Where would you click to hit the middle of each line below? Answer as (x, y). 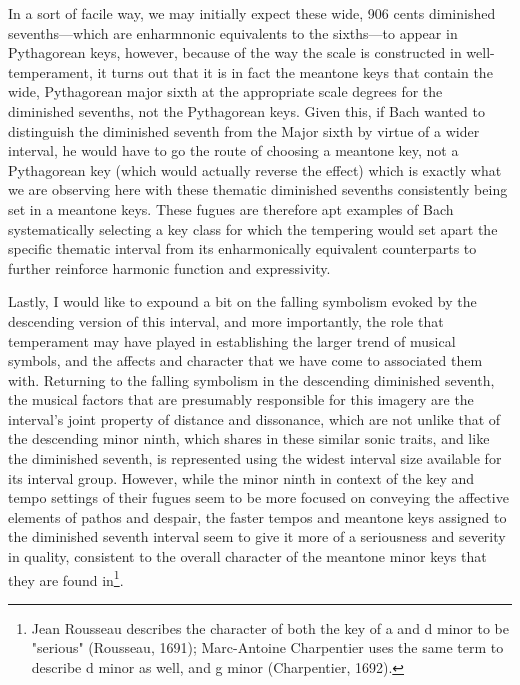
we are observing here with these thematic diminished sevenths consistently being (258, 189)
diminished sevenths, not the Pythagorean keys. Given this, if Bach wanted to (246, 110)
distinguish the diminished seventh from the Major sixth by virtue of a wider (244, 130)
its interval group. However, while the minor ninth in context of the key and (241, 477)
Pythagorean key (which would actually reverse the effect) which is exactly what (255, 169)
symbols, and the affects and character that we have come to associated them (245, 360)
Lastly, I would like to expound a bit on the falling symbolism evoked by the (242, 301)
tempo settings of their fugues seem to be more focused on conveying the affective (258, 497)
